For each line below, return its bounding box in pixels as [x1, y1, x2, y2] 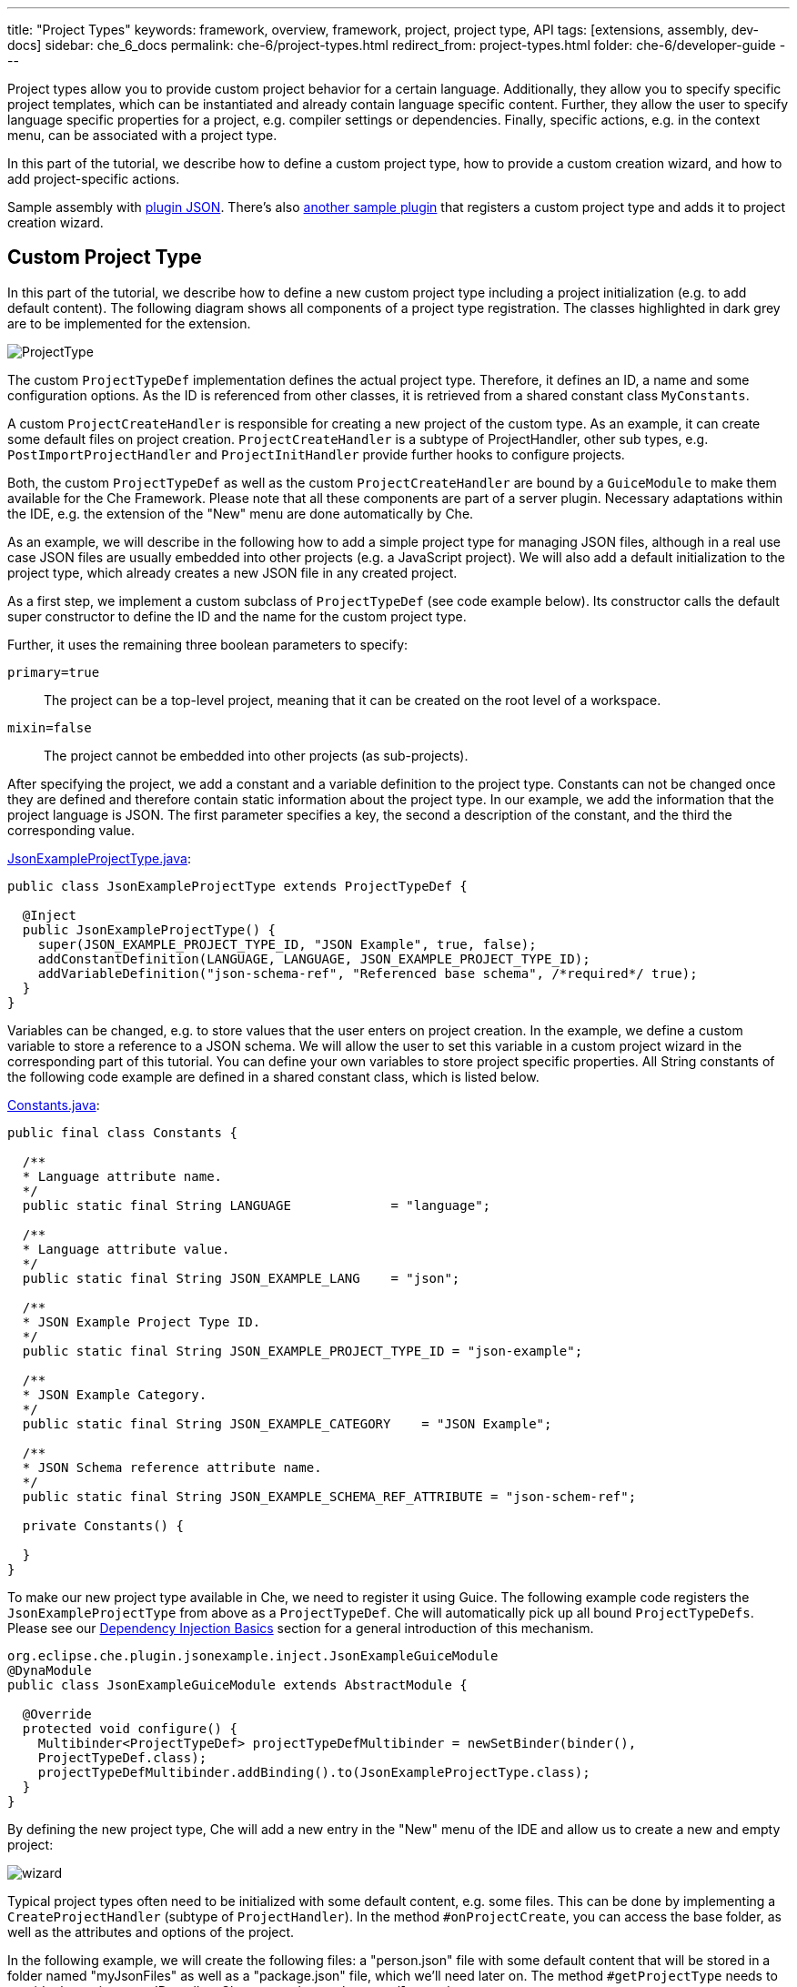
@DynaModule [7, 1662, 92, 1678]
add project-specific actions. [7, 171, 180, 187]
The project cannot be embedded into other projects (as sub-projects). [44, 747, 469, 763]
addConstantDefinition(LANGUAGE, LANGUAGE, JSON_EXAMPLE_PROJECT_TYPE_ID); [37, 951, 590, 966]
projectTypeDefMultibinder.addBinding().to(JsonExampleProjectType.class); [37, 1764, 590, 1780]
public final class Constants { [7, 1125, 237, 1140]
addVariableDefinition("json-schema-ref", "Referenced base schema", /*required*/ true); [37, 965, 698, 981]
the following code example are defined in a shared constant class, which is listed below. [7, 1068, 540, 1084]
